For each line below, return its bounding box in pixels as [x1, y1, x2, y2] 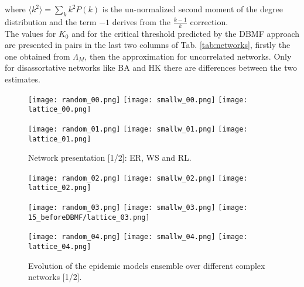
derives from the [112, 15, 171, 27]
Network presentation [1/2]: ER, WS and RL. [28, 151, 192, 164]
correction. [190, 15, 228, 27]
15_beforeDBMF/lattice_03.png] [28, 213, 150, 222]
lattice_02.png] [28, 184, 91, 192]
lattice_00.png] [28, 105, 91, 114]
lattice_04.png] [28, 243, 91, 251]
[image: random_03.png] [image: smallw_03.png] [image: [28, 203, 248, 212]
